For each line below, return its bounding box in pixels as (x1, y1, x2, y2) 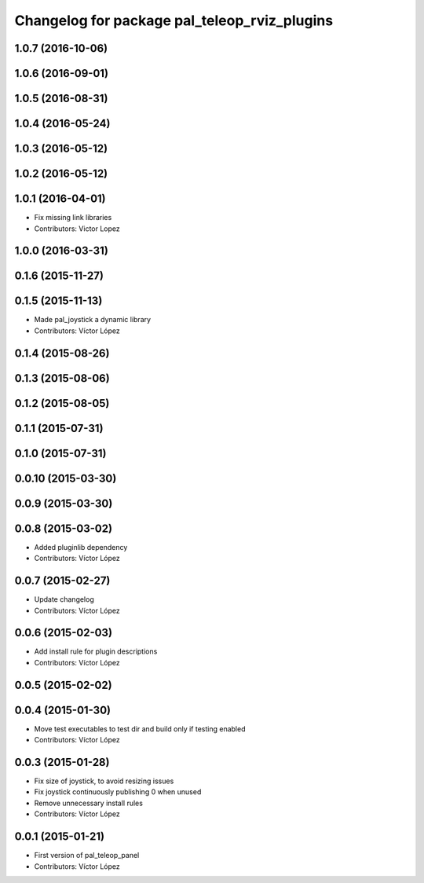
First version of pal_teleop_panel (34, 851, 140, 860)
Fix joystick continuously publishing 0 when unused (34, 787, 202, 797)
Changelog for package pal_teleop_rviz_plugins (14, 12, 334, 29)
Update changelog (34, 595, 94, 604)
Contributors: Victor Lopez (34, 224, 121, 233)
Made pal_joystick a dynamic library (34, 315, 152, 324)
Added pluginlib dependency (34, 542, 128, 551)
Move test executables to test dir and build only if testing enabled (34, 724, 246, 734)
